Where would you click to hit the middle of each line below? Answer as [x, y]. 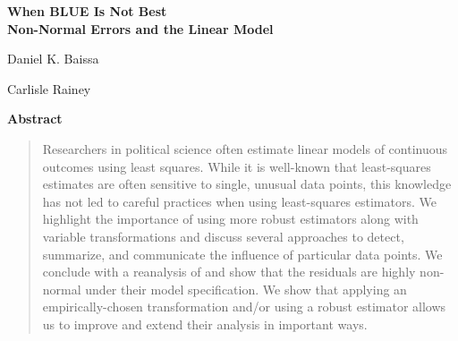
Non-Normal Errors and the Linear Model [140, 28]
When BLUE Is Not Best [87, 11]
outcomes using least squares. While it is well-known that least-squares [237, 166]
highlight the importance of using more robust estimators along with [230, 219]
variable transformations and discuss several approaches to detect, [223, 236]
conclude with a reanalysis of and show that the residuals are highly [229, 272]
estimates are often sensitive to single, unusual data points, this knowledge [247, 184]
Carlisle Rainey [49, 88]
